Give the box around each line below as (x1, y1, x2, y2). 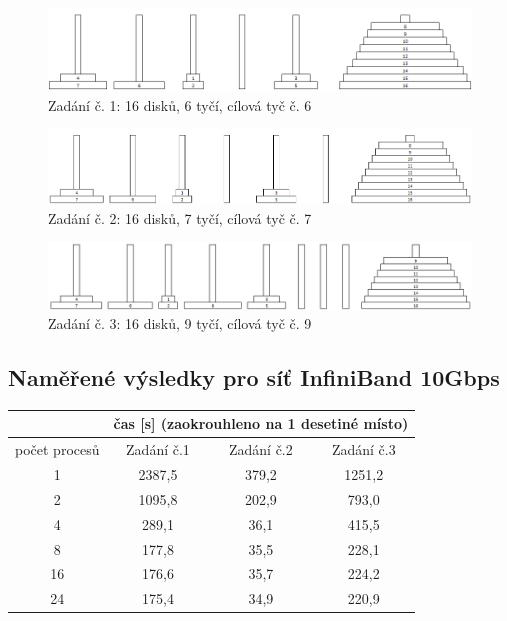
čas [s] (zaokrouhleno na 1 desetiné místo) (113, 413, 409, 434)
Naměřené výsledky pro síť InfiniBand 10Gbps (8, 362, 500, 393)
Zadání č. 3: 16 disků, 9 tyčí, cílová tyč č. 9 (48, 313, 312, 334)
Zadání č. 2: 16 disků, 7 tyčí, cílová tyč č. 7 (48, 207, 312, 228)
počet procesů (15, 439, 100, 460)
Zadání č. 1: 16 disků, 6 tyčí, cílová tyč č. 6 (48, 94, 312, 115)
